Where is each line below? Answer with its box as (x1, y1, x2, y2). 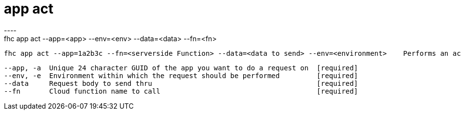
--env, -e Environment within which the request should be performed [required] (4, 71, 358, 80)
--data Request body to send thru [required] (4, 79, 358, 87)
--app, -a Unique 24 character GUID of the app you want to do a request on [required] (4, 64, 358, 72)
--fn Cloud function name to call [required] (4, 87, 358, 95)
